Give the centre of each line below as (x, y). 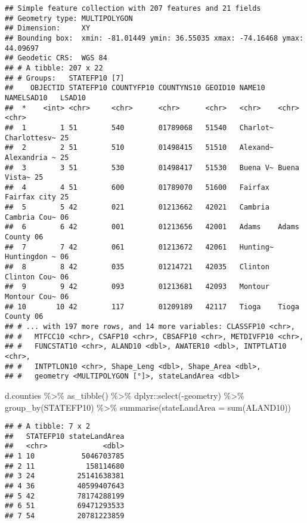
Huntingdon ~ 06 (37, 257)
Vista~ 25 (24, 178)
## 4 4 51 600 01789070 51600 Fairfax (137, 187)
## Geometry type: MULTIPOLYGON (69, 18)
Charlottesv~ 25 (37, 138)
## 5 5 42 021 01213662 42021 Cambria (137, 207)
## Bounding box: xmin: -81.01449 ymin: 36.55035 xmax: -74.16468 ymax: (154, 38)
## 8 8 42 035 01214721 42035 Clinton (137, 267)
